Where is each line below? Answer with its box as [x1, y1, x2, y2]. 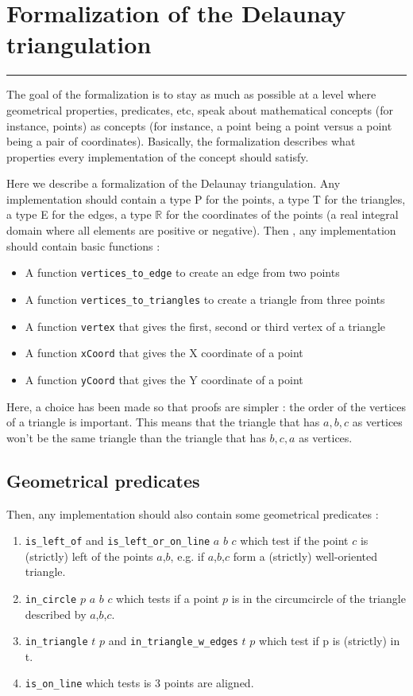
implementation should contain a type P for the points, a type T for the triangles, [6, 190, 406, 207]
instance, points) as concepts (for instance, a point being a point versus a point [6, 117, 392, 134]
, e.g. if [170, 547, 205, 564]
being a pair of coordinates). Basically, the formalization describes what [6, 133, 356, 150]
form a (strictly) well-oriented [233, 547, 378, 564]
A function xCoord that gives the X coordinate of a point [25, 344, 303, 361]
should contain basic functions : [6, 237, 160, 254]
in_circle [25, 593, 77, 605]
